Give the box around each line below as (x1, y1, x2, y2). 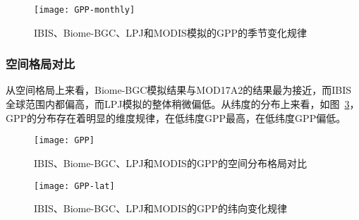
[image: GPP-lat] (34, 181, 115, 191)
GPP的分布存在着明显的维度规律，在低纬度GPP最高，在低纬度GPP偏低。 (6, 110, 346, 125)
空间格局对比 (6, 55, 75, 73)
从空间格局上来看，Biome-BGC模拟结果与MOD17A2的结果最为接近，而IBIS (6, 82, 352, 97)
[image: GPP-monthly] (34, 5, 135, 15)
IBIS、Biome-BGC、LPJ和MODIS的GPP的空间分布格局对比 (34, 155, 307, 170)
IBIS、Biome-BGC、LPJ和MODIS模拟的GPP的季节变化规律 (34, 25, 307, 39)
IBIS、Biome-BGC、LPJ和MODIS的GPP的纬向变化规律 (34, 201, 287, 216)
